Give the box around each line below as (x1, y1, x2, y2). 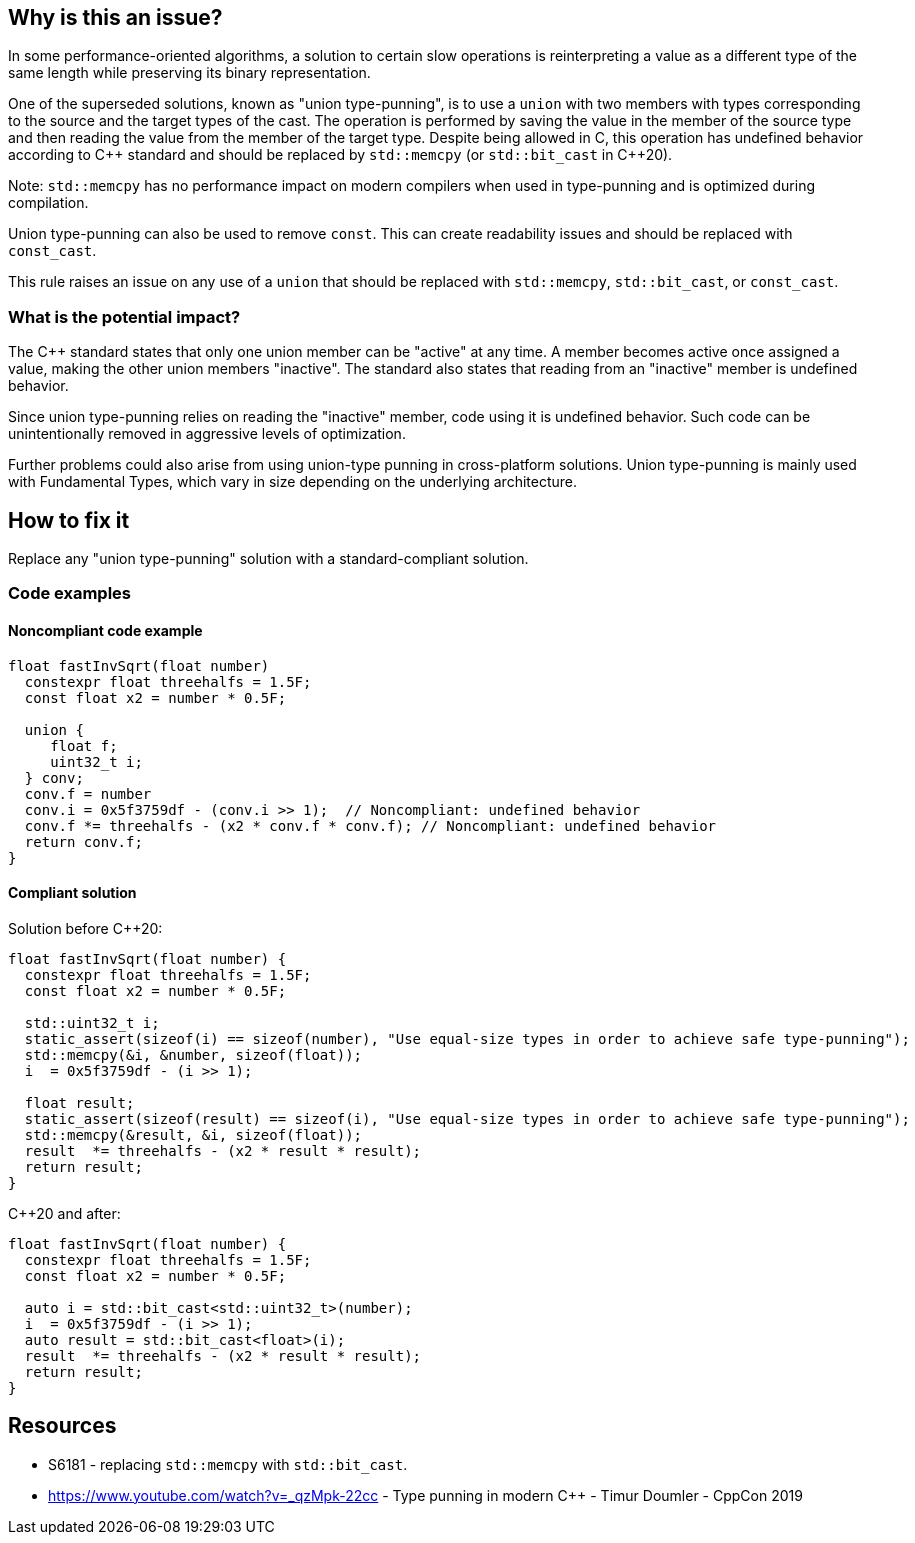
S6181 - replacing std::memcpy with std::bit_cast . (48, 1455, 408, 1473)
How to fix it (8, 507, 130, 533)
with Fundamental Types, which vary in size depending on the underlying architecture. (8, 473, 577, 491)
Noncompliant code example (8, 622, 203, 639)
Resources (8, 1413, 117, 1439)
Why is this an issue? (8, 5, 223, 30)
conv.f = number (24, 785, 152, 802)
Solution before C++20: (8, 919, 163, 937)
